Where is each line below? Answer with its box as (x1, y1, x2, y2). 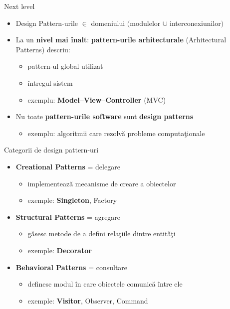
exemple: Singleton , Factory (27, 195, 117, 205)
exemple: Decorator (27, 245, 92, 255)
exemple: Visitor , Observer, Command (27, 295, 148, 306)
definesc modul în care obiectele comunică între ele (27, 279, 183, 289)
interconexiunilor (170, 17, 221, 28)
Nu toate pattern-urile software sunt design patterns (15, 111, 194, 122)
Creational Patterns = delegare (15, 161, 120, 171)
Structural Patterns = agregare (15, 211, 121, 222)
